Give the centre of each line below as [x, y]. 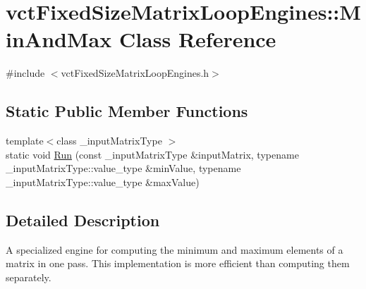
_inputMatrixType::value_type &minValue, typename [123, 168]
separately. [29, 277]
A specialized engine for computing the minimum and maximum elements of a [175, 249]
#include [25, 73]
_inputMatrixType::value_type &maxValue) [103, 182]
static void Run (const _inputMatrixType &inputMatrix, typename [152, 154]
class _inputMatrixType [109, 141]
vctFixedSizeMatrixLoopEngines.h [135, 73]
